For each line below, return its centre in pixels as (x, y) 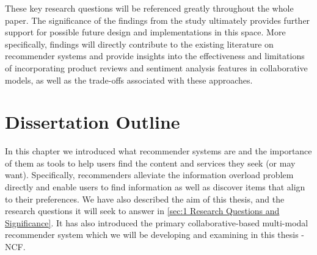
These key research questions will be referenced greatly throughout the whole (149, 8)
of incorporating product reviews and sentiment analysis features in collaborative (156, 67)
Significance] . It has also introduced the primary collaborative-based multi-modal (157, 222)
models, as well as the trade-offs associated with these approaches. (129, 80)
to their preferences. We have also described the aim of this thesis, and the (145, 199)
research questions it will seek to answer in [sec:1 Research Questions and (142, 211)
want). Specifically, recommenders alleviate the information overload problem (149, 175)
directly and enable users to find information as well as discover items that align (155, 187)
